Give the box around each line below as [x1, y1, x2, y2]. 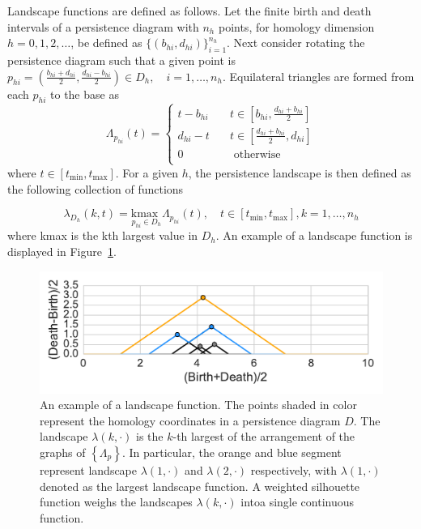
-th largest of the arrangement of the [172, 428, 355, 445]
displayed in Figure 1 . [7, 242, 117, 259]
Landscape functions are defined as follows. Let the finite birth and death [7, 2, 372, 19]
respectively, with [250, 462, 338, 479]
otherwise [233, 148, 281, 160]
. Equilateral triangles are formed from [222, 67, 415, 84]
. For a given [115, 164, 179, 181]
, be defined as [70, 34, 142, 51]
